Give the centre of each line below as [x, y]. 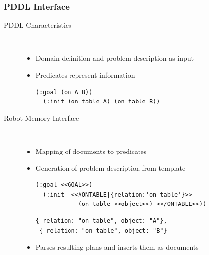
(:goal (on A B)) [64, 92]
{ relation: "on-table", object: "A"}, [101, 221]
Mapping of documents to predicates [91, 151]
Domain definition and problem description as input [115, 58]
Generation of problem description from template [110, 168]
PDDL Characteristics [38, 25]
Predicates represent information [85, 75]
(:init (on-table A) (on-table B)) [102, 102]
